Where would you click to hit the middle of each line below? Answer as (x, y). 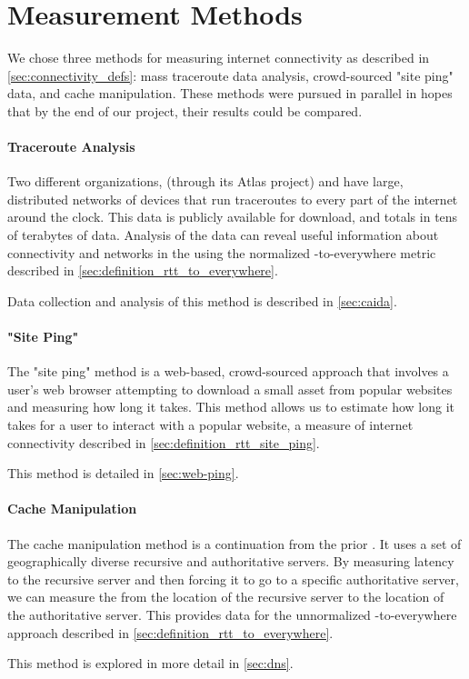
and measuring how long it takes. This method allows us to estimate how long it (231, 407)
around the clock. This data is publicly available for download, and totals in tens (233, 217)
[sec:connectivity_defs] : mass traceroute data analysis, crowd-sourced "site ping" (230, 75)
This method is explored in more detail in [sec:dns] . (150, 663)
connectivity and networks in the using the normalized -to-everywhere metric (222, 252)
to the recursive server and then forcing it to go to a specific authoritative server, (233, 579)
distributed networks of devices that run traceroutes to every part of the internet (233, 199)
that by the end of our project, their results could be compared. (185, 110)
